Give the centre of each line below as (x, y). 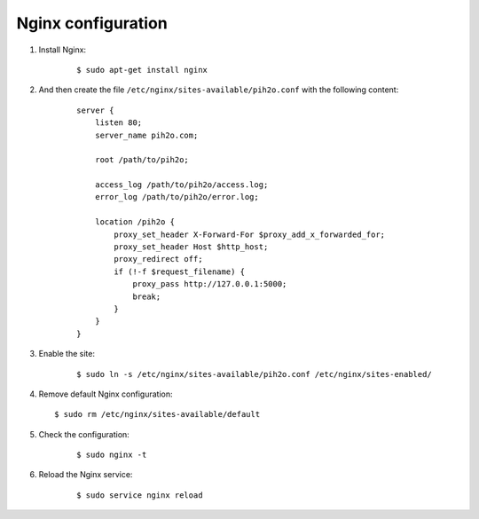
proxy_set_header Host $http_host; (191, 247)
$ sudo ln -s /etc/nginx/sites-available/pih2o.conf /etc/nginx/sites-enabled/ (254, 374)
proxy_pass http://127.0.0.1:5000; (210, 284)
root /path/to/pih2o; (142, 160)
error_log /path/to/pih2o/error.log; (177, 197)
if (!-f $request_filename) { (180, 271)
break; (147, 296)
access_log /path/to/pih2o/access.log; (181, 185)
